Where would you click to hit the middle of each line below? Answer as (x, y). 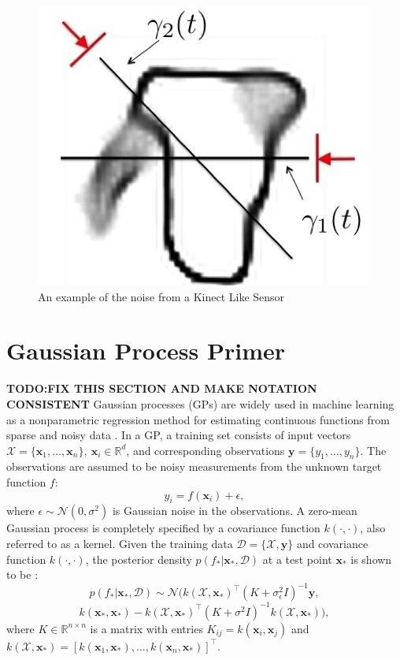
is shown (371, 559)
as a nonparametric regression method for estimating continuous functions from (198, 419)
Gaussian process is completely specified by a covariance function (163, 528)
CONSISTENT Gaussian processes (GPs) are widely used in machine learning (200, 403)
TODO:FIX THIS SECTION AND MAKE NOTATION (162, 388)
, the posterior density (139, 559)
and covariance (332, 544)
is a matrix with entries (146, 628)
